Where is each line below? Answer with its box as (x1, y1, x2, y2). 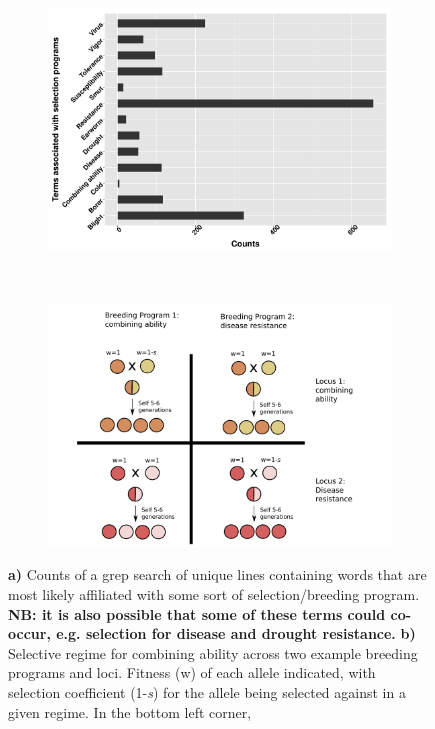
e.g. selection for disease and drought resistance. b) (56, 623, 416, 644)
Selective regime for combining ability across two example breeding (8, 642, 418, 663)
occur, (8, 623, 51, 644)
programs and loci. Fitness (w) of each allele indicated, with (8, 662, 376, 683)
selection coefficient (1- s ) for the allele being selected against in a (8, 682, 406, 703)
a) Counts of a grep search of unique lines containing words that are (8, 564, 427, 585)
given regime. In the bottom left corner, (8, 701, 252, 722)
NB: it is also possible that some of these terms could (8, 603, 386, 624)
